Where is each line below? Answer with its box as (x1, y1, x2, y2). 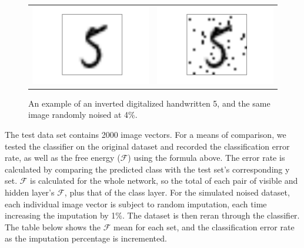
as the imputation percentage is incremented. (5, 232, 167, 244)
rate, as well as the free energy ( (5, 151, 121, 164)
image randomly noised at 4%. (28, 108, 138, 121)
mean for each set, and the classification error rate (113, 220, 295, 233)
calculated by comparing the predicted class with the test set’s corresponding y (5, 163, 290, 175)
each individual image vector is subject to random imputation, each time (5, 197, 267, 210)
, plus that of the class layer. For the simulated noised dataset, (64, 186, 290, 198)
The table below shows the (5, 220, 101, 233)
